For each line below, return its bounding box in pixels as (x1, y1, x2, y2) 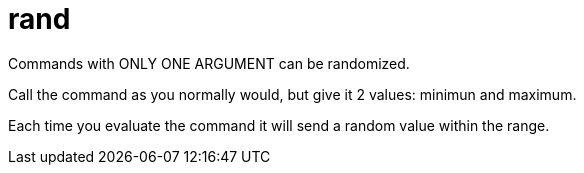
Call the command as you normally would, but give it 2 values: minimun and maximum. (8, 85, 577, 103)
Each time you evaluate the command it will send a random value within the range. (8, 116, 550, 134)
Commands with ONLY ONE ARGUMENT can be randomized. (8, 54, 410, 72)
